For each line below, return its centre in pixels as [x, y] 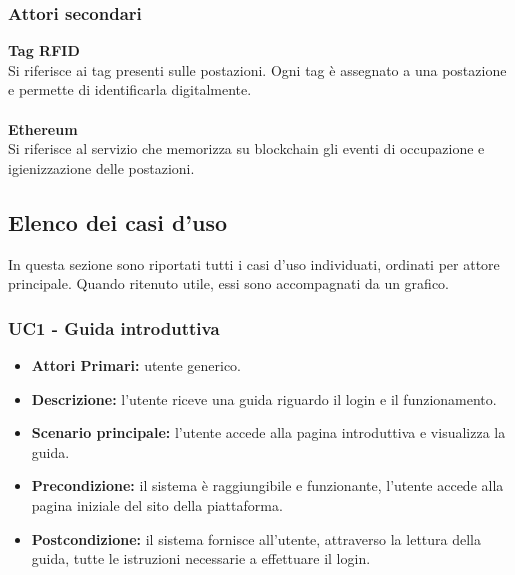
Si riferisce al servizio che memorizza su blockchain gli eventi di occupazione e [246, 148]
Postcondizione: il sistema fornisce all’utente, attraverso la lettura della [256, 538]
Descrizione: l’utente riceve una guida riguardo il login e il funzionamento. [264, 398]
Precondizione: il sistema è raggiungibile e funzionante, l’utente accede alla [267, 485]
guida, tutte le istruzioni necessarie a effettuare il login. [201, 558]
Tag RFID [44, 50]
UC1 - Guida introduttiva [114, 327]
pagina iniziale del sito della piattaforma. [157, 504]
